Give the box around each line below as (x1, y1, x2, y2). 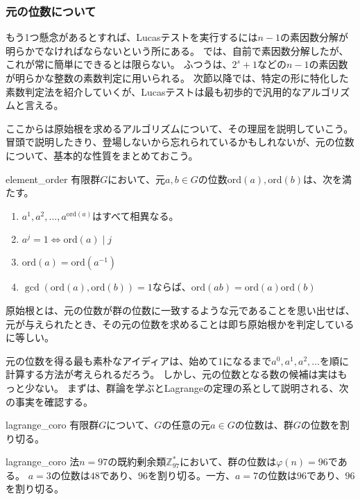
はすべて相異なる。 (92, 208, 179, 223)
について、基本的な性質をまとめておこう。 (6, 148, 198, 162)
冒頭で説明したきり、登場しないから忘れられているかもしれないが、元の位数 (6, 135, 354, 149)
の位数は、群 (234, 417, 293, 432)
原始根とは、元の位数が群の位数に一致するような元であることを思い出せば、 (6, 302, 355, 317)
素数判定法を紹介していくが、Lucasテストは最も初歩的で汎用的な (6, 84, 302, 98)
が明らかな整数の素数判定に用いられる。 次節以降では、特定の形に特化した (6, 71, 349, 85)
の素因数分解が (280, 30, 348, 44)
